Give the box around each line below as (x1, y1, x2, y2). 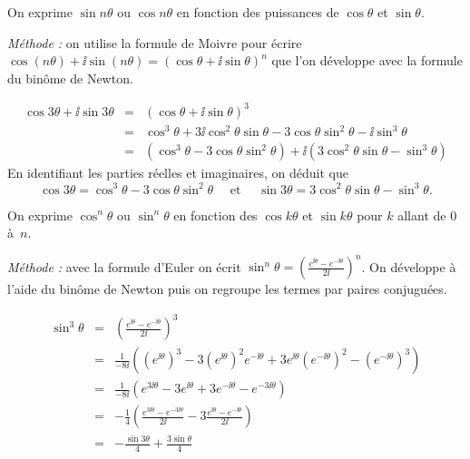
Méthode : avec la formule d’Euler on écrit (7, 257, 241, 276)
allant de (397, 205, 446, 224)
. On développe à (361, 257, 456, 276)
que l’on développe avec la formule (271, 51, 463, 70)
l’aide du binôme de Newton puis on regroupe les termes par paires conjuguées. (7, 279, 447, 298)
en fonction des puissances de (176, 3, 339, 21)
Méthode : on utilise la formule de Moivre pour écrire (7, 33, 302, 52)
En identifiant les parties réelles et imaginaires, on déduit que (7, 163, 348, 182)
